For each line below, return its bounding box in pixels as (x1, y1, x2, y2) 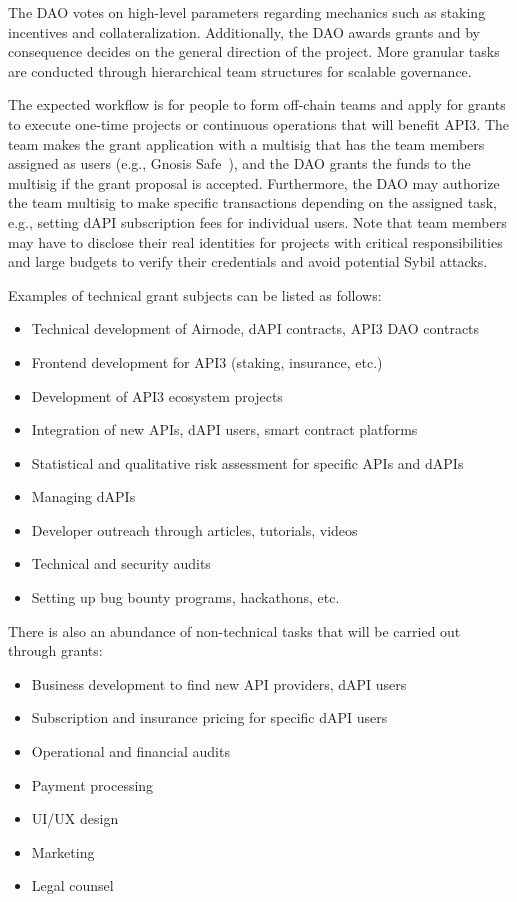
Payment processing (31, 774, 154, 795)
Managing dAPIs (31, 486, 136, 507)
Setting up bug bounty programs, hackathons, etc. (31, 587, 340, 608)
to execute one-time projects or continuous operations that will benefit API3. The (8, 113, 510, 134)
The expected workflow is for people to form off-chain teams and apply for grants (8, 94, 506, 115)
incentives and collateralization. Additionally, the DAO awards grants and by (8, 21, 480, 42)
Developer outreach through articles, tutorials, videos (31, 519, 358, 540)
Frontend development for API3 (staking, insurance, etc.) (31, 351, 383, 372)
